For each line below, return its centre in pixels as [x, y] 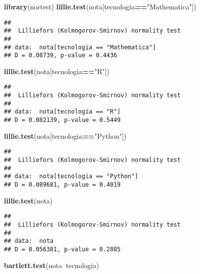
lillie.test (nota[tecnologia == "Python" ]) [65, 136]
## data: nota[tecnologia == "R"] [62, 112]
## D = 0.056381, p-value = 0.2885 [62, 249]
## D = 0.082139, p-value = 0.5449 [62, 120]
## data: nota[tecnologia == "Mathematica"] [80, 47]
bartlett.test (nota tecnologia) [52, 265]
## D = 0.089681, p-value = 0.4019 [62, 184]
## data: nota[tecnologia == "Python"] [71, 176]
